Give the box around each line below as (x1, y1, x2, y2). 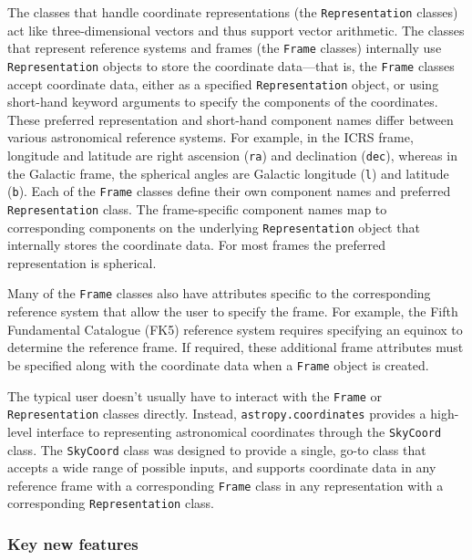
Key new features (7, 533, 139, 555)
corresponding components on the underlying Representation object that (7, 217, 420, 236)
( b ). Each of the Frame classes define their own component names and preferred (7, 181, 451, 201)
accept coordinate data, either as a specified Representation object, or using (7, 74, 439, 93)
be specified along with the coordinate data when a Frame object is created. (7, 355, 429, 374)
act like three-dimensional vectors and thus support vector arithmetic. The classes (7, 20, 465, 39)
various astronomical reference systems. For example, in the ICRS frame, (7, 128, 414, 147)
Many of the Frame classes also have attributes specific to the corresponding (7, 284, 431, 303)
